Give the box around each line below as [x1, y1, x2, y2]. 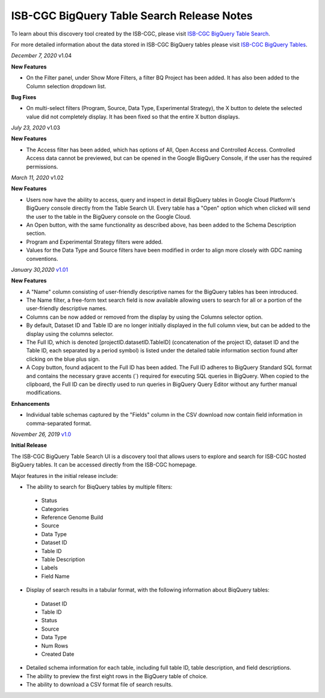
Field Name [41, 572, 70, 580]
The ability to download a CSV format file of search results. [26, 681, 173, 688]
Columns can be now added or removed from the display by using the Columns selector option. [26, 313, 263, 320]
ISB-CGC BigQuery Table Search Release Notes [11, 9, 253, 22]
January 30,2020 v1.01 [11, 266, 69, 273]
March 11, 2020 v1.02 [11, 174, 64, 182]
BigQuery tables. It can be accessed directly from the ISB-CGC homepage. [11, 461, 197, 468]
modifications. [26, 389, 62, 396]
